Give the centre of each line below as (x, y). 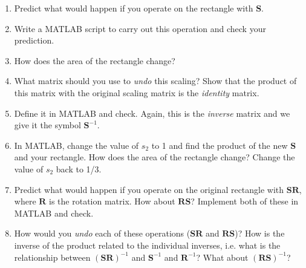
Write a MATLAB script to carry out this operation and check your (140, 28)
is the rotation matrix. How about (112, 201)
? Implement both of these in (245, 201)
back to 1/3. (79, 168)
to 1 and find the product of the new (220, 145)
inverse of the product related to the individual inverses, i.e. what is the (147, 245)
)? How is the (260, 233)
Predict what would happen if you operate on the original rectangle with (149, 189)
